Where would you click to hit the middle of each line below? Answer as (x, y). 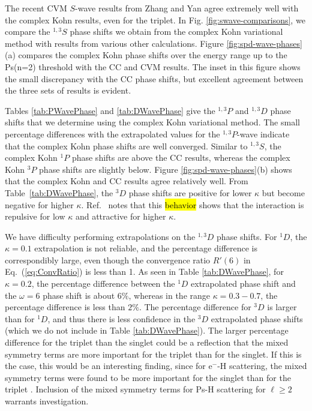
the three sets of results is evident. (68, 90)
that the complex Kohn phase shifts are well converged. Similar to (126, 145)
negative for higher (39, 204)
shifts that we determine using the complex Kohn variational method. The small (152, 122)
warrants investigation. (47, 401)
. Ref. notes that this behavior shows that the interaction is (193, 204)
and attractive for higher (121, 216)
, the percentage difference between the (103, 283)
